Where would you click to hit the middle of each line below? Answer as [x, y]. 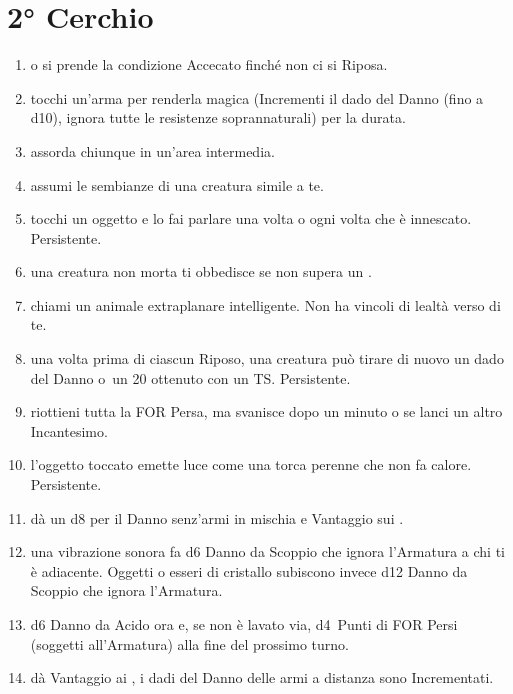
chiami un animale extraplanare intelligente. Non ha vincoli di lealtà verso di [265, 304]
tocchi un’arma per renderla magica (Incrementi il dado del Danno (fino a [257, 97]
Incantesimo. [69, 430]
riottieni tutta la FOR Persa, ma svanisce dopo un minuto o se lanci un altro [266, 411]
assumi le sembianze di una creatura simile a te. [177, 184]
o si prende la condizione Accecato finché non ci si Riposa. [209, 64]
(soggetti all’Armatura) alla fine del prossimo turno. [189, 643]
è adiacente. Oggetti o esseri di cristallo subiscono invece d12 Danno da [249, 570]
